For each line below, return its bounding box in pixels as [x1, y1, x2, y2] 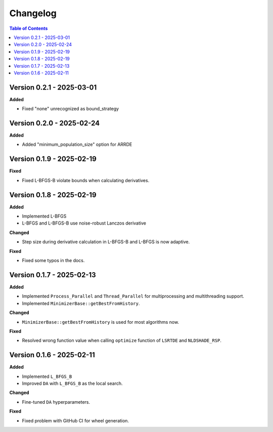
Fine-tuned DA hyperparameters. [22, 399, 90, 405]
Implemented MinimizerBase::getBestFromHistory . [22, 300, 140, 306]
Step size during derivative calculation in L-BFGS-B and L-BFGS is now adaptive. [22, 239, 190, 245]
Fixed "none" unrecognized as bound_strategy [22, 106, 119, 112]
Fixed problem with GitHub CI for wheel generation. [22, 417, 129, 423]
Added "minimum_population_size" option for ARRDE [22, 142, 132, 148]
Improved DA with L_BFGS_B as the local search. [22, 380, 123, 386]
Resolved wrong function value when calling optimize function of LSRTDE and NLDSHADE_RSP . [22, 337, 222, 343]
